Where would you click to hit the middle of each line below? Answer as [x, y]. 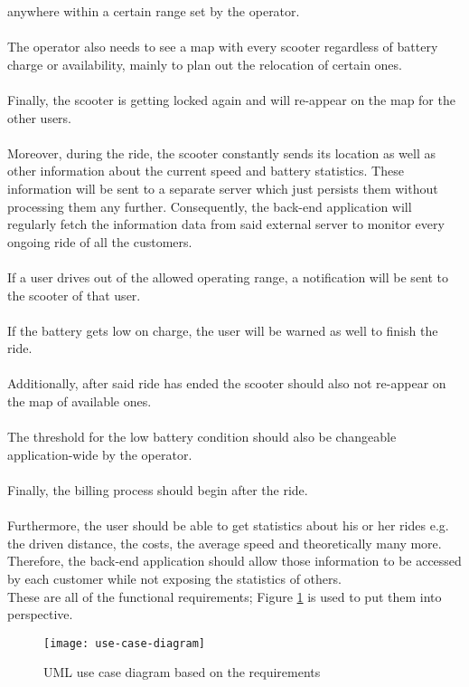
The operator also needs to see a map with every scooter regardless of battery [223, 47]
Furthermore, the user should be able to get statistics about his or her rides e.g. [228, 525]
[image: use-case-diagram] [124, 643]
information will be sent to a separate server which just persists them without [223, 188]
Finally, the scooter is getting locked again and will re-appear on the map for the [231, 99]
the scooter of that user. [74, 295]
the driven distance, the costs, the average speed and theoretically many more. [225, 543]
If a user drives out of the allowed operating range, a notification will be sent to [228, 277]
